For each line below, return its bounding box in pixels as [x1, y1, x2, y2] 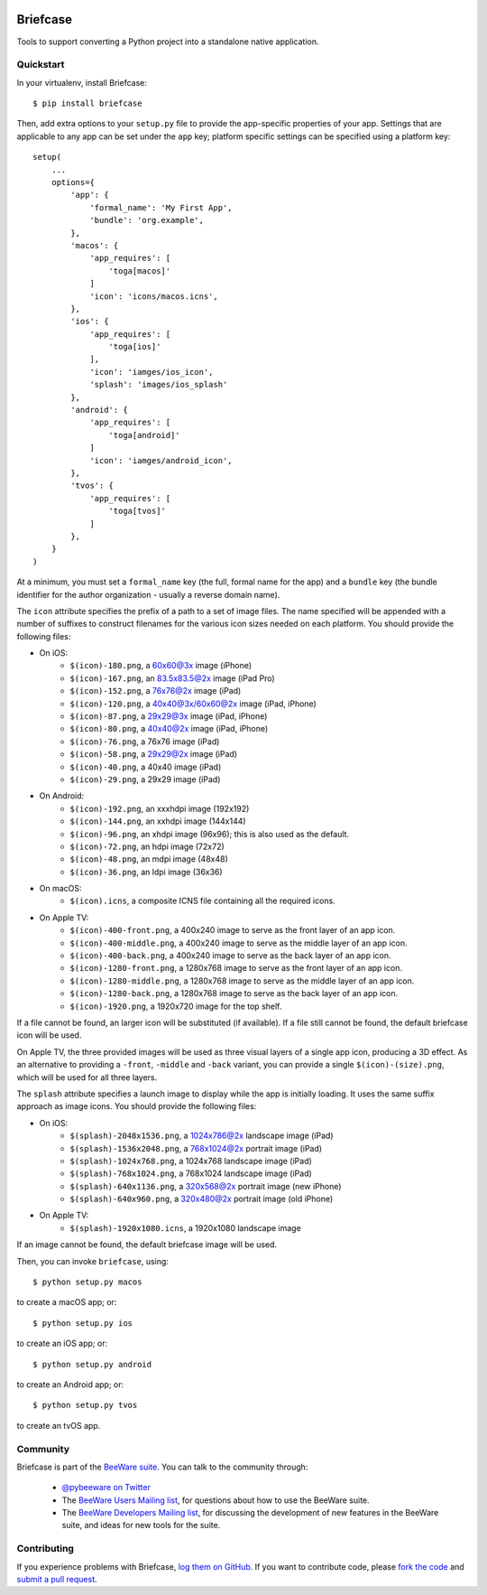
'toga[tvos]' [108, 506, 167, 517]
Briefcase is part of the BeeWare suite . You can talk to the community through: [16, 1461, 308, 1472]
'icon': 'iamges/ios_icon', [89, 367, 214, 377]
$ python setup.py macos [32, 1277, 142, 1287]
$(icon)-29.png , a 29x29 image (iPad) [69, 773, 221, 785]
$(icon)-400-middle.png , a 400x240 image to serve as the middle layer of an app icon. [69, 937, 408, 948]
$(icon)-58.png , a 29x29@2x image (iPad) [69, 749, 238, 760]
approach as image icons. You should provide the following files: [16, 1101, 257, 1112]
